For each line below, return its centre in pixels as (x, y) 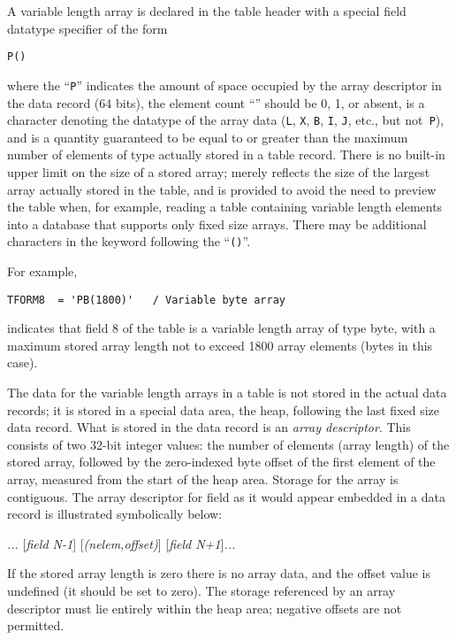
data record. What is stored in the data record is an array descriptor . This (209, 427)
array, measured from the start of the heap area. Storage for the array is (203, 478)
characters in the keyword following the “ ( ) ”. (129, 241)
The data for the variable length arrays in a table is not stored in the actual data (227, 392)
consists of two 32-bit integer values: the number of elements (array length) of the (228, 444)
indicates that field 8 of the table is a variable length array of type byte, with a (221, 328)
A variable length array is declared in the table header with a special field (207, 11)
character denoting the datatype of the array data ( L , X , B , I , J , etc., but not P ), (226, 120)
